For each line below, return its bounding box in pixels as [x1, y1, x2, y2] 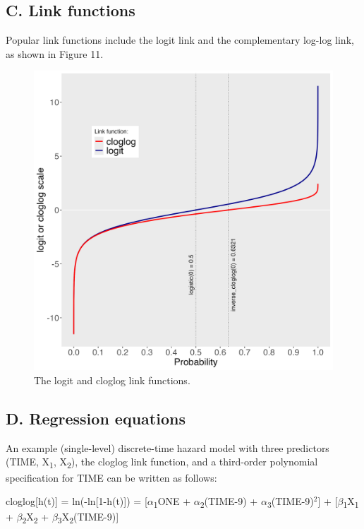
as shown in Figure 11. [6, 46, 104, 61]
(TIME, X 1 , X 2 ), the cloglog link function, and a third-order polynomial [6, 454, 318, 471]
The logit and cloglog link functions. [34, 372, 190, 387]
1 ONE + [153, 494, 191, 510]
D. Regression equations [6, 407, 186, 429]
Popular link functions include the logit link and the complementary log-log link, [6, 32, 354, 47]
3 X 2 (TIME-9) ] [57, 509, 119, 526]
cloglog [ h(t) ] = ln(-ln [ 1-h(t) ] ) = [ [6, 494, 147, 509]
